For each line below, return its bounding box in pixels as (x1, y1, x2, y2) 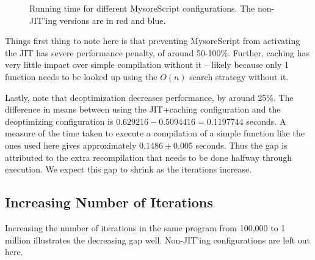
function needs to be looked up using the (5, 70, 157, 83)
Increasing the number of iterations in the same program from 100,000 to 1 (5, 221, 286, 234)
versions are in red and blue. (59, 13, 166, 26)
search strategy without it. (189, 70, 289, 83)
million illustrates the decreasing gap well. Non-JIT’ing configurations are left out (5, 233, 311, 246)
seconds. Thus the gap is (195, 138, 288, 151)
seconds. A (246, 114, 286, 127)
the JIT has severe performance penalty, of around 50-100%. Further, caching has (5, 46, 310, 59)
